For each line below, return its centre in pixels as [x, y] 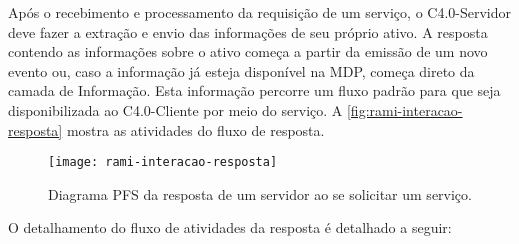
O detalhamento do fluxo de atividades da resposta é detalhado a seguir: [230, 227]
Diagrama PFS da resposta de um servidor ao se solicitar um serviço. [260, 193]
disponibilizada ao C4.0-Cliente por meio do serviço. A [175, 109]
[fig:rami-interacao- [404, 109]
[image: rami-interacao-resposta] [163, 162]
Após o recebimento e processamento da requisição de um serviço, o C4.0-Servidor [260, 12]
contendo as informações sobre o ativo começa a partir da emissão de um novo [248, 51]
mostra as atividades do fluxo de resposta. [195, 129]
